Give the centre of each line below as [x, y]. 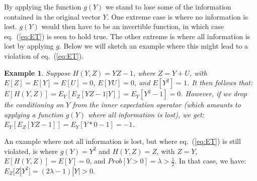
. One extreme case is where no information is [177, 16]
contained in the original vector [52, 16]
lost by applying [29, 46]
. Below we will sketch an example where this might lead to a [154, 46]
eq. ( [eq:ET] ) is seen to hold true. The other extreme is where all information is [127, 36]
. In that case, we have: [210, 161]
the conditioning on [34, 105]
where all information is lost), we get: [146, 114]
